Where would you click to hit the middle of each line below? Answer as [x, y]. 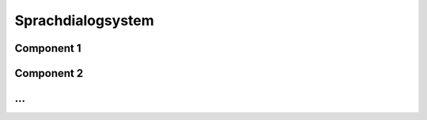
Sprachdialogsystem [84, 20]
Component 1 [48, 48]
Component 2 [49, 73]
